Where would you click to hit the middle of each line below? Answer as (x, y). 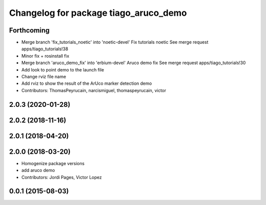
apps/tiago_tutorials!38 (45, 49)
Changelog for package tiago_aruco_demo (98, 13)
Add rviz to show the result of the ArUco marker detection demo (87, 83)
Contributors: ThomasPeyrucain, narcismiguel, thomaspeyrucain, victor (94, 90)
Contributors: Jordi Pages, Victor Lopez (62, 177)
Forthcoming (29, 30)
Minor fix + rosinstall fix (45, 56)
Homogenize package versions (53, 163)
